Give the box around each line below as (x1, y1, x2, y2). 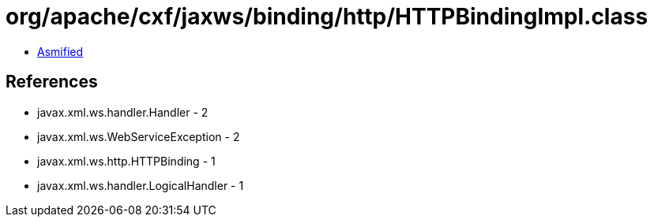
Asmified (37, 44, 84, 58)
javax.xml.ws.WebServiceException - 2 (37, 129, 240, 143)
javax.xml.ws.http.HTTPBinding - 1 (37, 154, 216, 168)
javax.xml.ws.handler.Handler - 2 (37, 105, 209, 119)
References (6, 72, 98, 92)
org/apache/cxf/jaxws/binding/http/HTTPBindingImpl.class (6, 3, 648, 30)
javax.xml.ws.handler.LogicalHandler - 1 (37, 178, 244, 192)
